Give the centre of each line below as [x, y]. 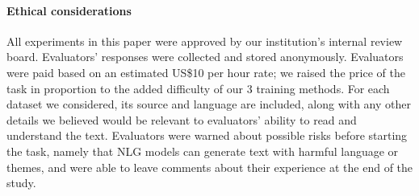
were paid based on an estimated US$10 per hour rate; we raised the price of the [206, 72]
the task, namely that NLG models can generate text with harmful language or [203, 151]
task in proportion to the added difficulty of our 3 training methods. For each [198, 88]
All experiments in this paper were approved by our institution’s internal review [205, 41]
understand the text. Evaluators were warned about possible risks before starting [207, 135]
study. [21, 183]
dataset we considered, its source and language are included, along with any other [209, 104]
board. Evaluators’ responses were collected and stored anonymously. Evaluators [205, 57]
